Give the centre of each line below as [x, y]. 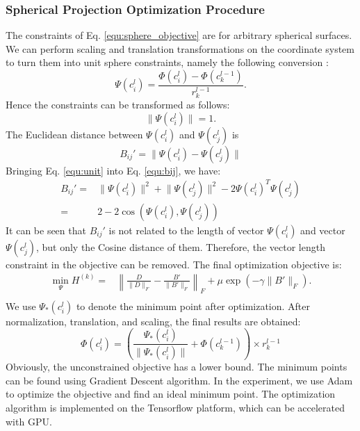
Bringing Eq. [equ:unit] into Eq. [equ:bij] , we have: [113, 170]
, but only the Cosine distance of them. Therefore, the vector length [180, 246]
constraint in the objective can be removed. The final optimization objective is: [174, 264]
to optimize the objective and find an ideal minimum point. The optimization [171, 394]
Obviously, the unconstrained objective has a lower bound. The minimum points [177, 367]
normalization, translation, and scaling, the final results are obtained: [153, 321]
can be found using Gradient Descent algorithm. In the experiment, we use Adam [179, 380]
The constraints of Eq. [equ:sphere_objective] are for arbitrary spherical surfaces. [179, 35]
